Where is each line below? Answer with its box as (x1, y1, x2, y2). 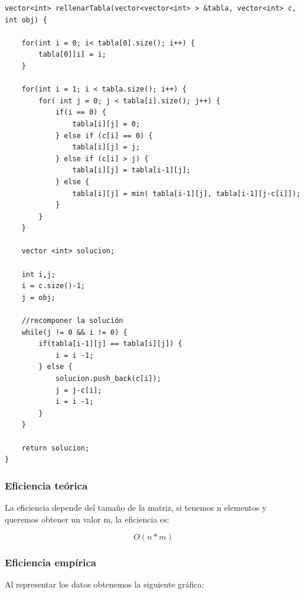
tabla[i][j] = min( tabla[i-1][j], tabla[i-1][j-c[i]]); (72, 189, 301, 198)
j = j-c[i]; (55, 386, 102, 394)
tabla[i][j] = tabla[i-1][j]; (72, 166, 191, 175)
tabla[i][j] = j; (72, 143, 140, 152)
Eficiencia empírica (5, 555, 96, 570)
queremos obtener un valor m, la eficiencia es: (5, 513, 169, 525)
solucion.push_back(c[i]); (55, 374, 161, 383)
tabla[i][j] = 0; (72, 119, 140, 128)
